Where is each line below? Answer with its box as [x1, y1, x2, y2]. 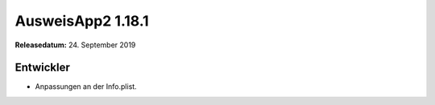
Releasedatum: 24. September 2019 [14, 40, 136, 50]
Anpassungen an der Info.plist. [35, 82, 137, 91]
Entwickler [14, 61, 70, 75]
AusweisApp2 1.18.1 [14, 12, 149, 30]
